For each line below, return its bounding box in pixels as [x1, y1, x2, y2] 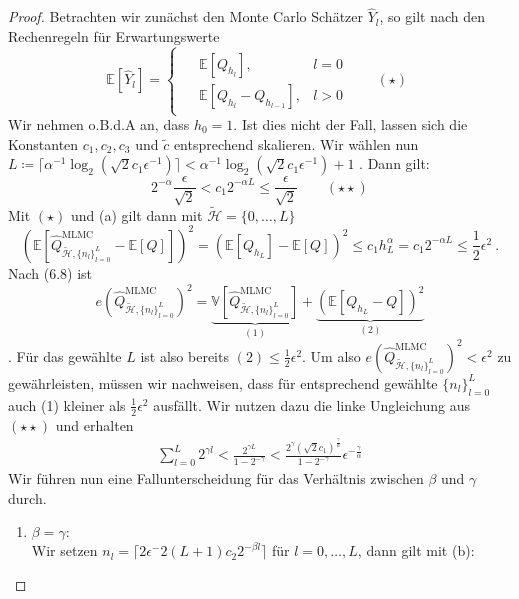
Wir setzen [31, 540, 98, 561]
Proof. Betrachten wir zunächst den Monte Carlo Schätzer [8, 6, 364, 27]
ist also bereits [140, 345, 229, 366]
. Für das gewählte [8, 345, 122, 366]
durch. [8, 487, 47, 508]
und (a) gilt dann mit [70, 204, 203, 225]
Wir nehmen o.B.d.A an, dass [8, 114, 190, 134]
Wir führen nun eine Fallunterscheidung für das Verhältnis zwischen [8, 468, 424, 489]
